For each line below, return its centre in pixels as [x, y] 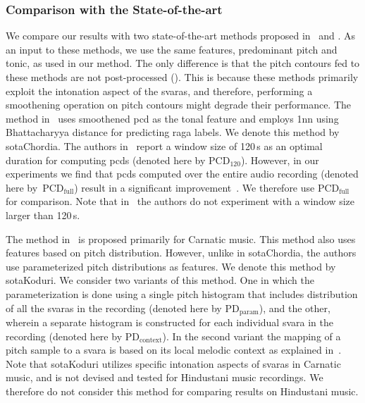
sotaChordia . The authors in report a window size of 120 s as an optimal [164, 145]
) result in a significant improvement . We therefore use [194, 187]
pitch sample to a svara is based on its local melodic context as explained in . [174, 350]
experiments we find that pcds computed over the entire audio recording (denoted [182, 174]
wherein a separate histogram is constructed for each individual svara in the [169, 322]
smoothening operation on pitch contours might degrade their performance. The [179, 105]
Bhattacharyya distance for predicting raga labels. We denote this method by [173, 132]
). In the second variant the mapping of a [252, 336]
